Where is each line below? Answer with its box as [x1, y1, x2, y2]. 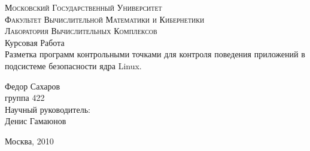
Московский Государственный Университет [5, 1, 162, 13]
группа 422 [5, 91, 45, 104]
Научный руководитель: [5, 103, 90, 115]
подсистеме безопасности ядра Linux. [5, 59, 142, 72]
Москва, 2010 [5, 134, 54, 147]
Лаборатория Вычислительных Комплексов [5, 24, 157, 37]
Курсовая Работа [5, 36, 65, 48]
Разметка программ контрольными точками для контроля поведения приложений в [5, 48, 305, 60]
